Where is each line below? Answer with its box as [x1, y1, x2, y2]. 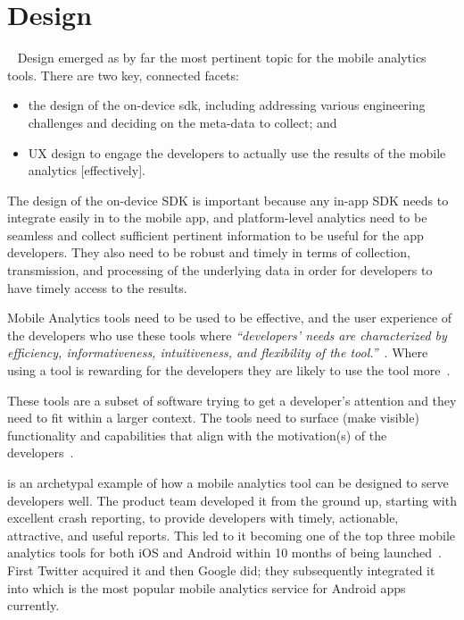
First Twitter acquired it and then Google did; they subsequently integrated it [7, 560, 435, 579]
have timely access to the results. [7, 278, 187, 297]
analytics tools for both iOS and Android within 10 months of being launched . [7, 543, 442, 562]
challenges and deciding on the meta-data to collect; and [28, 113, 337, 131]
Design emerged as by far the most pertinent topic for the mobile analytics [17, 48, 427, 67]
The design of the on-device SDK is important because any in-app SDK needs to [7, 190, 449, 209]
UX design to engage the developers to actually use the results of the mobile [28, 143, 446, 162]
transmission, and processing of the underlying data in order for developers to [7, 261, 433, 280]
